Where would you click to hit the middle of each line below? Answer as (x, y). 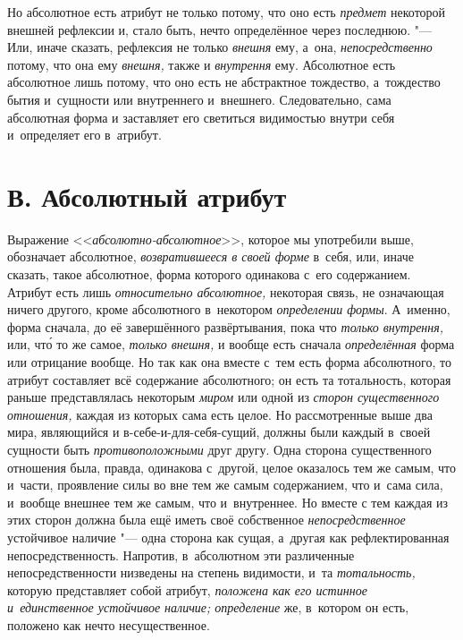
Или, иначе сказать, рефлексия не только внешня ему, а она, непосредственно (220, 47)
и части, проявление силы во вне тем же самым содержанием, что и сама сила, (225, 485)
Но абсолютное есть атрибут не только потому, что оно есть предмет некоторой (227, 12)
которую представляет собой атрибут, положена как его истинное (187, 589)
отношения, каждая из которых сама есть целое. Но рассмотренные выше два (220, 414)
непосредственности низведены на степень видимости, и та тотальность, (211, 572)
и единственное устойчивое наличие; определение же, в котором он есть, (208, 607)
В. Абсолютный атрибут (147, 196)
